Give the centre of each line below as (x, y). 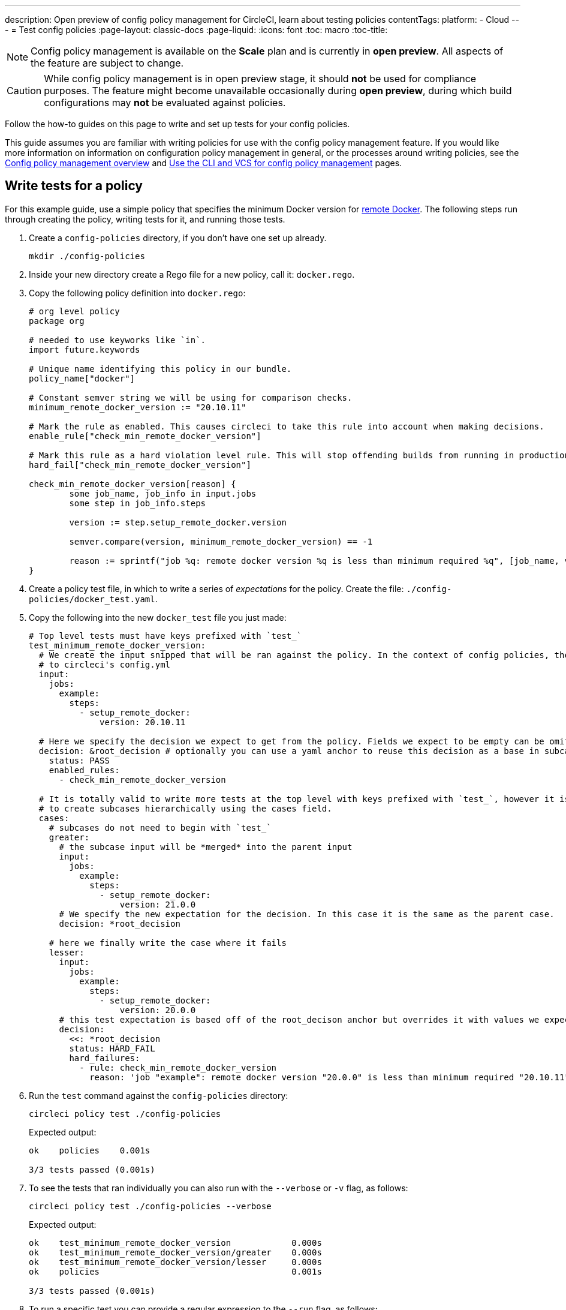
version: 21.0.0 (158, 904)
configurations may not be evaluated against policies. (165, 103)
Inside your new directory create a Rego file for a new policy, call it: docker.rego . (192, 274)
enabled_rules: (84, 770)
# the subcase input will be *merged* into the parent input (206, 847)
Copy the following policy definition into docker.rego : (137, 293)
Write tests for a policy (74, 186)
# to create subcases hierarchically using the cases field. (185, 808)
